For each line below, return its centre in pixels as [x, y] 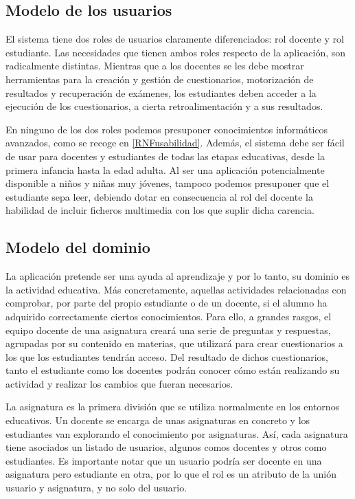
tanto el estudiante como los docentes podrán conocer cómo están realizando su [173, 370]
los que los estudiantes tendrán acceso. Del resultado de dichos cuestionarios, [167, 356]
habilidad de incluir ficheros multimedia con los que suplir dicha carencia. [160, 210]
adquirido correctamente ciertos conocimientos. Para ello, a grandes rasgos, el [169, 316]
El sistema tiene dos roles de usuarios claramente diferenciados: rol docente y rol [175, 39]
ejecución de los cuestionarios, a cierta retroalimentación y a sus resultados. [164, 106]
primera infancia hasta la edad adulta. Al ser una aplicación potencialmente [165, 169]
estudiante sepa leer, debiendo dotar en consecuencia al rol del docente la [159, 196]
